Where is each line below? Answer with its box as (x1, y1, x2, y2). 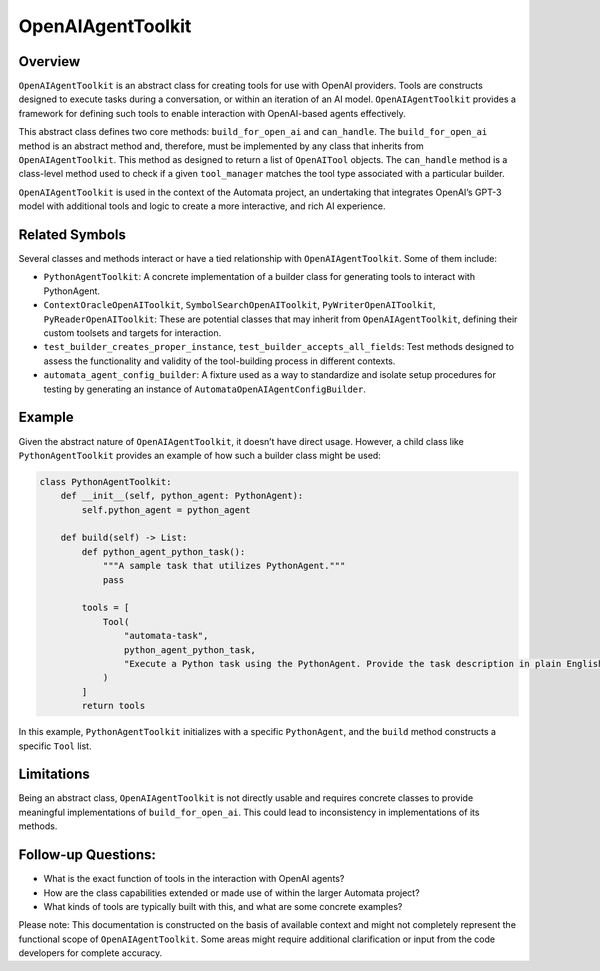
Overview (18, 53, 81, 70)
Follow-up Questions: (18, 846, 157, 864)
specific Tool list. (18, 740, 92, 752)
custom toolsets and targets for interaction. (43, 327, 222, 339)
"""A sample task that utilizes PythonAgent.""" (102, 560, 346, 572)
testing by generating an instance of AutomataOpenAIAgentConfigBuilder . (43, 383, 367, 395)
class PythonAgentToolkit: (39, 476, 172, 487)
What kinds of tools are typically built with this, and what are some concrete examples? (43, 900, 403, 912)
